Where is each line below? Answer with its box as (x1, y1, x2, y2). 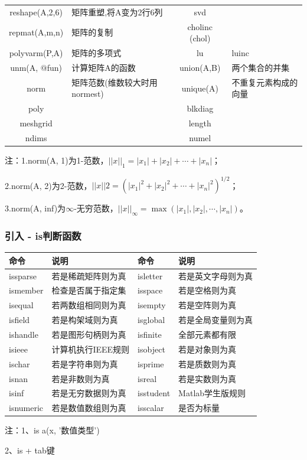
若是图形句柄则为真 (51, 328, 126, 340)
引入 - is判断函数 (5, 228, 81, 243)
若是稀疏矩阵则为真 (51, 269, 126, 282)
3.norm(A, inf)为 (5, 202, 66, 214)
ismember (9, 284, 44, 296)
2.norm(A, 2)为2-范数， (5, 179, 92, 191)
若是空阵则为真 (178, 299, 237, 311)
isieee (9, 342, 28, 355)
